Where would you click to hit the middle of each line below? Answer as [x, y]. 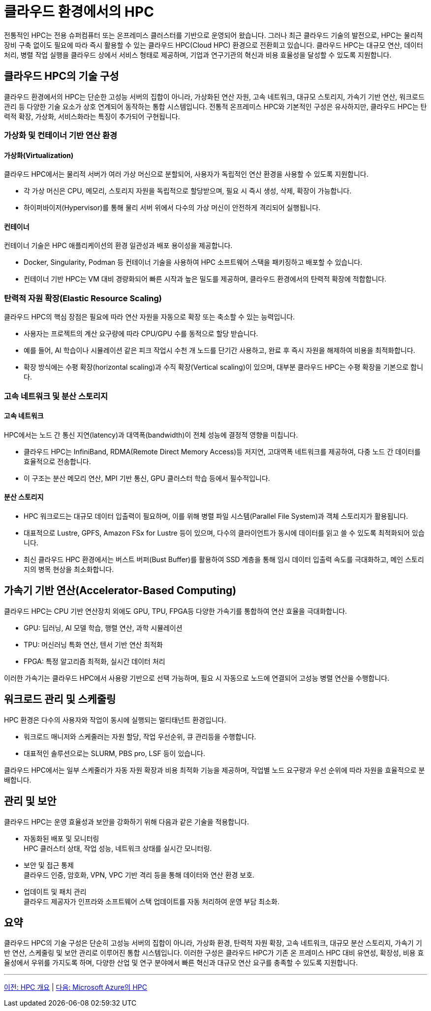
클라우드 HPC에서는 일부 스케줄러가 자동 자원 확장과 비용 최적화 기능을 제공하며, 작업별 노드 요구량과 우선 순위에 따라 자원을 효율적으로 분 [215, 770]
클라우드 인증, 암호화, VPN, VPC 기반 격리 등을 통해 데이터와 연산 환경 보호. [139, 875]
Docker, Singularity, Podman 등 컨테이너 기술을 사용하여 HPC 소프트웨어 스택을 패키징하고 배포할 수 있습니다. [193, 262]
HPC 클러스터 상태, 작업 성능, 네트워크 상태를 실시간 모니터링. [118, 848]
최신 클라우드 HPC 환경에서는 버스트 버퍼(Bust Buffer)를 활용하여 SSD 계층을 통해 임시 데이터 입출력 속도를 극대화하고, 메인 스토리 [224, 559]
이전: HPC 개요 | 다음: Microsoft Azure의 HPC [76, 987]
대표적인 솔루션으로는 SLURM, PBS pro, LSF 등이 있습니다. [114, 753]
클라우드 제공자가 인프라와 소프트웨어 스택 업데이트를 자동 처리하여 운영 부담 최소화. [152, 901]
